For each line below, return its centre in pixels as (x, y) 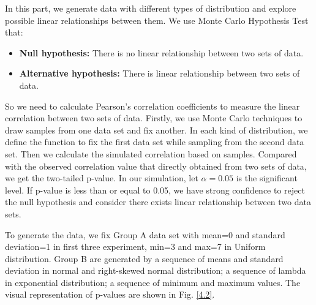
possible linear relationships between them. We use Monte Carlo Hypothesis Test (157, 20)
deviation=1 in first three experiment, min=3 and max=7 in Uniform (135, 247)
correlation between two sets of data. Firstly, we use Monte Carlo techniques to (154, 118)
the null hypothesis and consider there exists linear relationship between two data (158, 202)
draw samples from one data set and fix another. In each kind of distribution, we (156, 130)
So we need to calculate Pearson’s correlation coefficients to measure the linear (152, 106)
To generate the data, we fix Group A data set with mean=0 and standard (145, 234)
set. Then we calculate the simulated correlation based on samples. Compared (151, 153)
